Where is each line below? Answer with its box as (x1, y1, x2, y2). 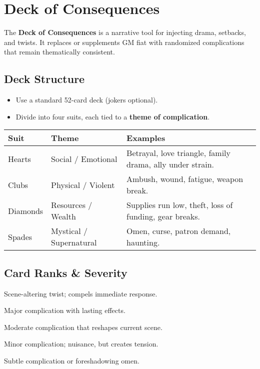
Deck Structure (4, 71, 85, 86)
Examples (126, 132, 165, 144)
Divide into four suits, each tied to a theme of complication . (15, 111, 210, 121)
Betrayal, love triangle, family (126, 147, 230, 159)
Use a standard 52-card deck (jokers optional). (15, 94, 158, 105)
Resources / (51, 199, 92, 211)
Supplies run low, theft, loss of (126, 199, 233, 211)
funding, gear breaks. (126, 210, 200, 222)
